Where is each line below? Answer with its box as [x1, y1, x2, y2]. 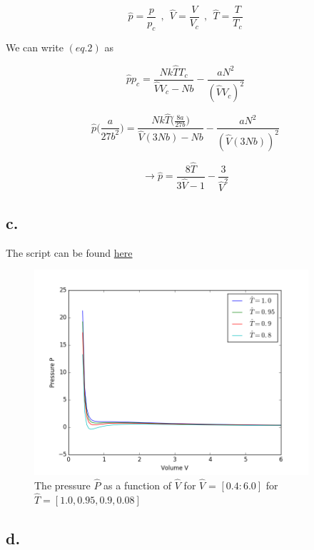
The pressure [34, 477, 91, 492]
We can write [6, 39, 64, 54]
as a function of [103, 477, 172, 492]
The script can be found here [6, 245, 133, 260]
